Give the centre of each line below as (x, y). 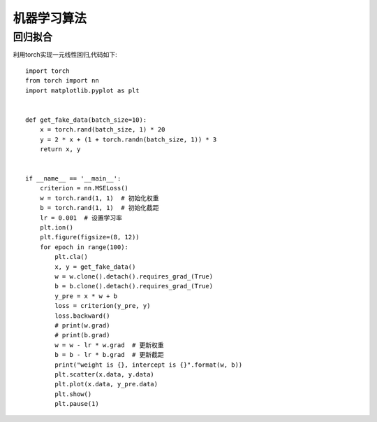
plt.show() (73, 394)
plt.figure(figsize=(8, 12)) (89, 237)
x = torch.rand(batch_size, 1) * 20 (102, 130)
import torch (47, 71)
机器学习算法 (50, 18)
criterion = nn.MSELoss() (84, 188)
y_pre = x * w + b (86, 296)
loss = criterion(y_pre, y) (103, 306)
